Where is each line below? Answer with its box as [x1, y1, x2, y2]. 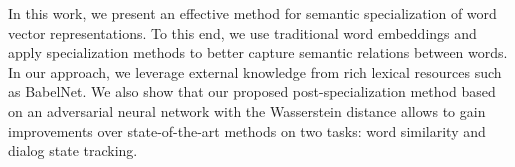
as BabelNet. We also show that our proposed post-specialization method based [8, 81, 496, 102]
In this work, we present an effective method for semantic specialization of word [8, 3, 497, 23]
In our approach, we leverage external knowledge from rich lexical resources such [8, 61, 502, 82]
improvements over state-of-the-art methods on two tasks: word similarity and [8, 120, 486, 141]
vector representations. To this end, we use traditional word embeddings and [8, 22, 477, 43]
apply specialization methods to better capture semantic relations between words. [8, 42, 508, 63]
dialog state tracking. [8, 140, 138, 161]
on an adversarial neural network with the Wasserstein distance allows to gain [8, 100, 486, 121]
